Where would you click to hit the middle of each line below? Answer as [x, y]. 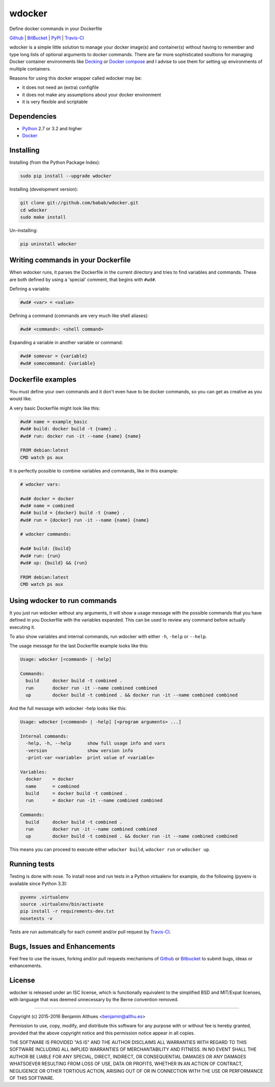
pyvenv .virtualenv [44, 897]
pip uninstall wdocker [48, 244]
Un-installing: [23, 230]
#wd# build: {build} [46, 549]
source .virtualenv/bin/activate [62, 904]
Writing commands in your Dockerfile [70, 260]
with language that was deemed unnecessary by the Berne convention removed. [94, 1000]
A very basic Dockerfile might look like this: [55, 408]
